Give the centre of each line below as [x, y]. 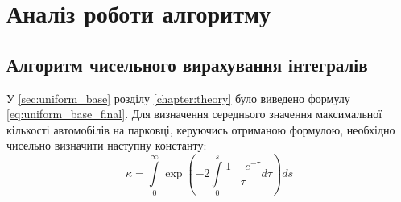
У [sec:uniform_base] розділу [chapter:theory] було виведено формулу [178, 98]
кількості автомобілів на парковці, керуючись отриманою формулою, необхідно [201, 129]
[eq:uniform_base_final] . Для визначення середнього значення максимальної [194, 114]
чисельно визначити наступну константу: [107, 145]
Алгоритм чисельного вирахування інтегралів [187, 64]
